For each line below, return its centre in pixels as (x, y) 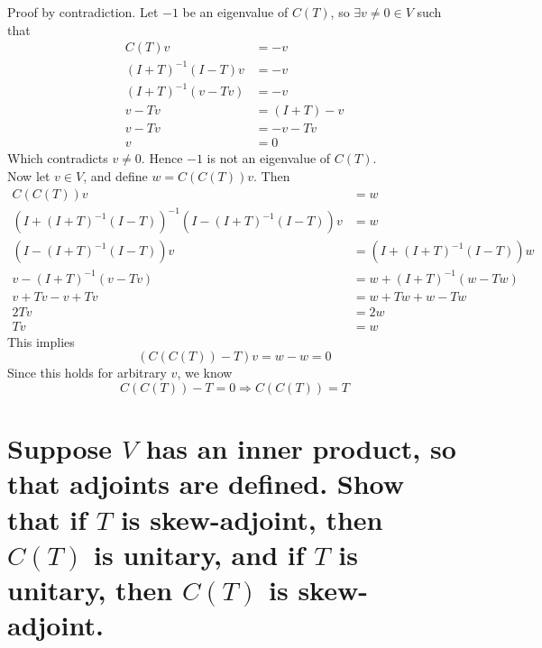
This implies (41, 341)
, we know (205, 373)
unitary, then (90, 589)
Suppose (60, 448)
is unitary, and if (199, 554)
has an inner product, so (301, 448)
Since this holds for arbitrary (87, 373)
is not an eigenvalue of (269, 158)
